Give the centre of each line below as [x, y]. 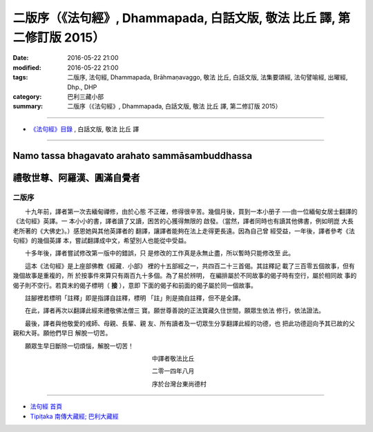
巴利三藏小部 [85, 96]
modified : [27, 67]
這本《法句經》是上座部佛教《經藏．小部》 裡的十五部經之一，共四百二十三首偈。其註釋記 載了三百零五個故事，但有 [190, 265]
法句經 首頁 [46, 406]
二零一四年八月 [173, 371]
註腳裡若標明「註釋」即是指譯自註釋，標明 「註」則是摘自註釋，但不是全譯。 [134, 298]
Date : [21, 58]
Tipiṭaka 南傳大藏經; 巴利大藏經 [74, 416]
